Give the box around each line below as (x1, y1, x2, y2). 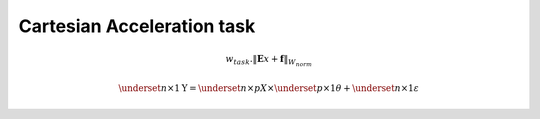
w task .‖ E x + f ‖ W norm (225, 53, 313, 69)
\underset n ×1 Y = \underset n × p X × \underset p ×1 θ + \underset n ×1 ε (118, 83, 420, 94)
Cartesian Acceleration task (18, 15, 256, 37)
